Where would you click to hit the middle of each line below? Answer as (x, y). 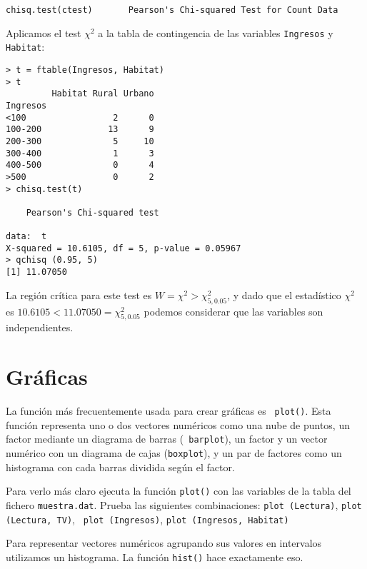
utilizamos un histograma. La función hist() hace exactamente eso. (155, 557)
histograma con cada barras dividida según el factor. (120, 467)
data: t (26, 237)
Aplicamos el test (44, 32)
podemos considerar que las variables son (233, 311)
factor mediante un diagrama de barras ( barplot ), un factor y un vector (167, 439)
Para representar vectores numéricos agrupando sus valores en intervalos (164, 543)
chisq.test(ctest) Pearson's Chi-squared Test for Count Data (172, 10)
